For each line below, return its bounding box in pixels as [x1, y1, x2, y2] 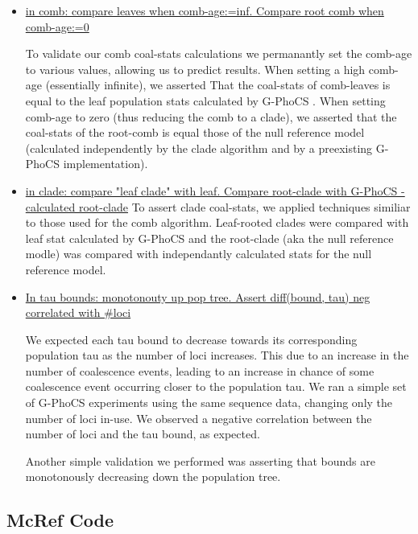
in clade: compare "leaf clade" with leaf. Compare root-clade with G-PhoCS [25, 182, 398, 199]
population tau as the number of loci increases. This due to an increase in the [25, 347, 409, 364]
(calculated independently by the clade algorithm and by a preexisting [25, 139, 373, 156]
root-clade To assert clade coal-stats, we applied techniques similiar [78, 198, 411, 215]
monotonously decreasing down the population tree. [25, 468, 281, 485]
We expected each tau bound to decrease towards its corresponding [25, 331, 358, 347]
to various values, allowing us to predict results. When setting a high [25, 60, 366, 77]
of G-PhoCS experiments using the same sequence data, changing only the [25, 394, 393, 411]
